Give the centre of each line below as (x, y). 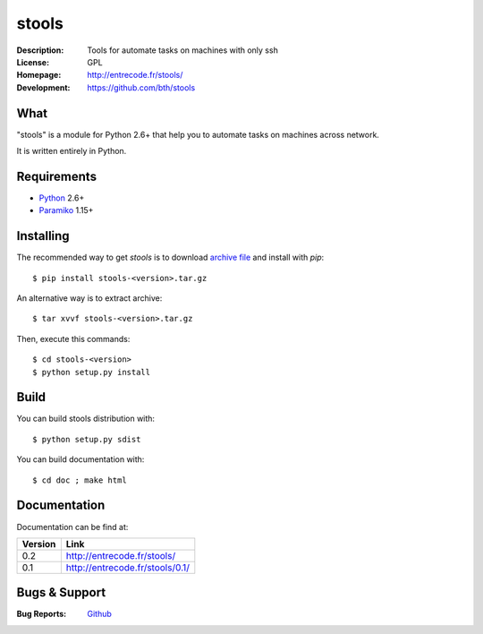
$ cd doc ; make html (80, 480)
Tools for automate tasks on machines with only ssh (183, 50)
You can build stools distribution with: (86, 419)
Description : (40, 50)
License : (33, 62)
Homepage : (39, 75)
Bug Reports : (42, 614)
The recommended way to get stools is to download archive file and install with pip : (170, 257)
